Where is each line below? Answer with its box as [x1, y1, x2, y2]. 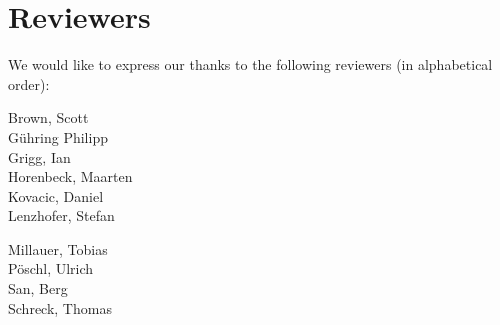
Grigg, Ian [8, 146, 71, 167]
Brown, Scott [8, 107, 89, 128]
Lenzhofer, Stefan [8, 205, 115, 226]
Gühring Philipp [8, 126, 108, 147]
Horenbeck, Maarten [8, 166, 133, 187]
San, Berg [8, 278, 68, 299]
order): [8, 73, 50, 94]
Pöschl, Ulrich [8, 258, 94, 279]
